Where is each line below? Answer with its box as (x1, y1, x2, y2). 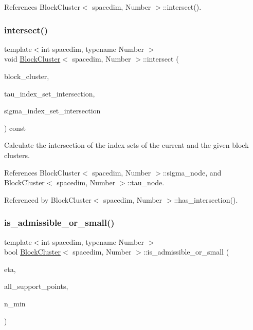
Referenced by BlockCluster (4, 194, 92, 205)
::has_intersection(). (174, 194, 238, 205)
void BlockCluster (4, 53, 61, 64)
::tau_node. (127, 177, 165, 188)
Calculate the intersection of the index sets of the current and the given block (4, 140, 249, 150)
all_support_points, (4, 281, 68, 292)
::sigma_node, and (162, 167, 222, 178)
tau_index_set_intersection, (4, 88, 95, 99)
